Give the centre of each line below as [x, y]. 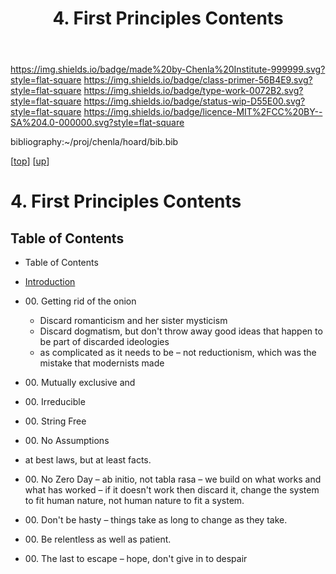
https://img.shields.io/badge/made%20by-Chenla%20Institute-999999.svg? [168, 69]
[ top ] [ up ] [30, 161]
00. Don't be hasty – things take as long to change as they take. [156, 520]
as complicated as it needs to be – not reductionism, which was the [178, 353]
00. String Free [55, 421]
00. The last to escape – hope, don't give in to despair [136, 559]
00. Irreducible [55, 402]
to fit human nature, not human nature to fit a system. [134, 501]
